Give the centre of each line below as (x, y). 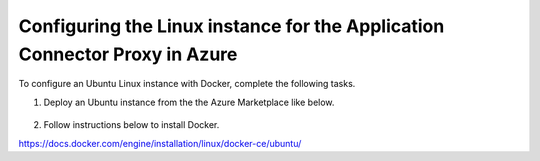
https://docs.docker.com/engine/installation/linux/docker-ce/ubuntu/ (160, 143)
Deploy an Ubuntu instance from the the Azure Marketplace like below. (189, 102)
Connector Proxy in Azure (128, 54)
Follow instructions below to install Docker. (131, 125)
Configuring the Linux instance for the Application (231, 26)
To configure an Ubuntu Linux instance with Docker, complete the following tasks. (187, 84)
